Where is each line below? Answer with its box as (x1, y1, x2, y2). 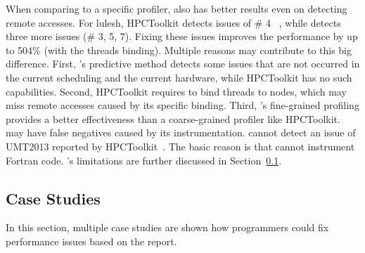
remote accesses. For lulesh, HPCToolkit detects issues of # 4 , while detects (6, 15, 341, 30)
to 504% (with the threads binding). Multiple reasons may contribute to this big (6, 42, 352, 57)
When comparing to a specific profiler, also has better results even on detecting (6, 1, 347, 15)
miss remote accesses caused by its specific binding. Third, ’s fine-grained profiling (6, 98, 359, 112)
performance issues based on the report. (6, 233, 177, 248)
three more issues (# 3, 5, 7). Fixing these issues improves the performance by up (6, 29, 358, 44)
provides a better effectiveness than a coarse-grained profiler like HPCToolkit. (6, 111, 340, 126)
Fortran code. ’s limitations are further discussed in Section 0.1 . (6, 153, 282, 167)
